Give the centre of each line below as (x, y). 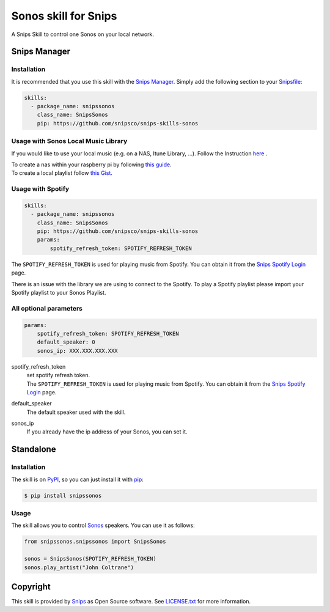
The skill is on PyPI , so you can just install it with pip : (77, 479)
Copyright (31, 587)
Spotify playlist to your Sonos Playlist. (59, 293)
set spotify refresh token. (58, 375)
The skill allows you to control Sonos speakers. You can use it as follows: (103, 525)
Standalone (34, 449)
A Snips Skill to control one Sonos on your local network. (83, 34)
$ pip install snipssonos (63, 496)
